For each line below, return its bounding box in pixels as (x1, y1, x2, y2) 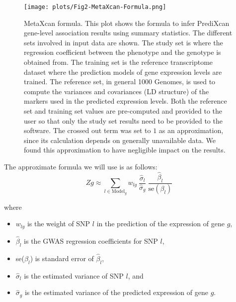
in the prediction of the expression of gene (96, 218, 225, 229)
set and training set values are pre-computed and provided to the (24, 106, 222, 116)
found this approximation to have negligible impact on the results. (24, 145, 226, 155)
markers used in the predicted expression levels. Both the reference (24, 96, 227, 106)
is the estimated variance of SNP (24, 270, 124, 281)
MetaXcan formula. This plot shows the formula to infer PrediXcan (24, 17, 230, 28)
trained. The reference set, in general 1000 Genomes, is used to (24, 76, 216, 87)
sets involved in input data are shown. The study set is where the (24, 37, 223, 47)
